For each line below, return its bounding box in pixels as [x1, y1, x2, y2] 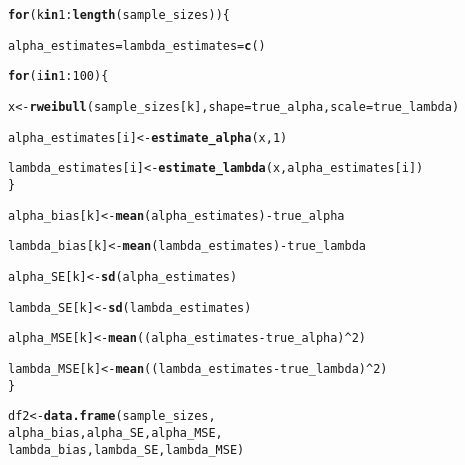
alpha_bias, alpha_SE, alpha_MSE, [8, 425, 223, 440]
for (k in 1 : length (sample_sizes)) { [8, 8, 230, 22]
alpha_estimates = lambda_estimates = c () [8, 38, 266, 53]
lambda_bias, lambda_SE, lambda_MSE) [8, 442, 245, 457]
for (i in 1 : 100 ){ [8, 69, 109, 84]
